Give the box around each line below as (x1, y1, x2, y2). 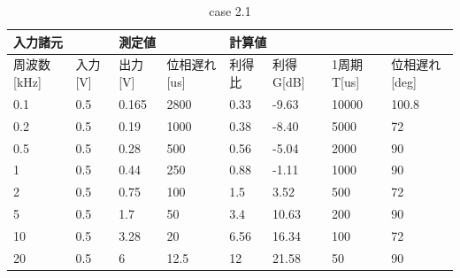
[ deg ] (391, 73, 417, 91)
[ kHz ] (13, 73, 42, 91)
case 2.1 (209, 2, 251, 19)
